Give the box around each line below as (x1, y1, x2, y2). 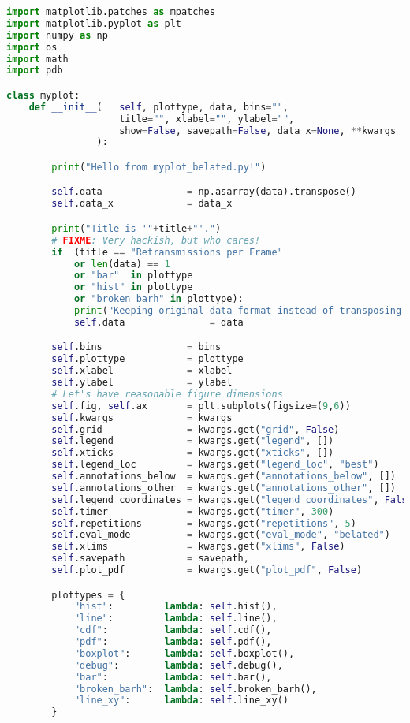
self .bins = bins (51, 341, 222, 353)
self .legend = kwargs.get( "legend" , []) (51, 435, 334, 447)
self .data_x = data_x (51, 198, 233, 210)
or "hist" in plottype (73, 281, 193, 293)
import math (6, 53, 69, 65)
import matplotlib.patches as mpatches (6, 6, 215, 17)
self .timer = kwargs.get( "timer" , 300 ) (51, 505, 334, 517)
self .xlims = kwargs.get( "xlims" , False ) (51, 541, 345, 553)
